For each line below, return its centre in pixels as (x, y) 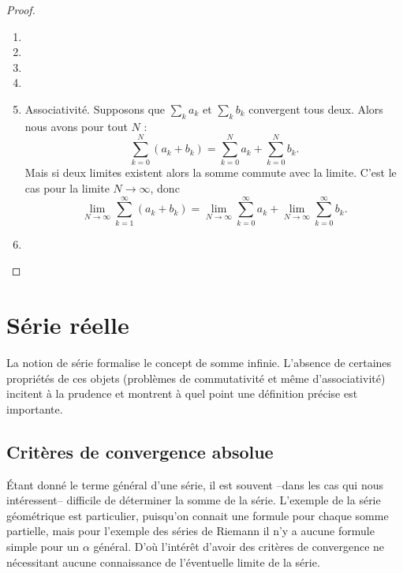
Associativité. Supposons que (95, 109)
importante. (35, 408)
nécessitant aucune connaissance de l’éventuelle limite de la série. (163, 562)
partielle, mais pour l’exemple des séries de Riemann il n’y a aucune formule (190, 531)
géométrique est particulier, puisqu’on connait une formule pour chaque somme (198, 515)
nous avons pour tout (76, 126)
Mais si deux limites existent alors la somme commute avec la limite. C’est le (211, 172)
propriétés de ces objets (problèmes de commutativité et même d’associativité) (196, 378)
